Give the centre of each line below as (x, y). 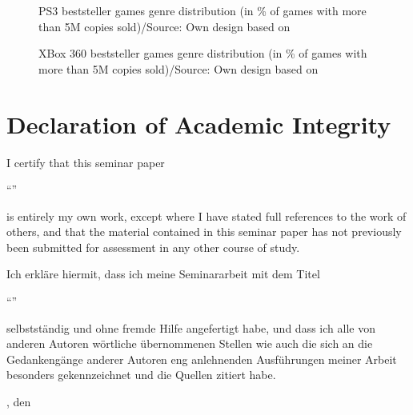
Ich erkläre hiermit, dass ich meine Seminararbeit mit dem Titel (163, 274)
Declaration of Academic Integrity (199, 124)
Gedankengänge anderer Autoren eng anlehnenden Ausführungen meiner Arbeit (202, 359)
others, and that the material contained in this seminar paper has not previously (204, 231)
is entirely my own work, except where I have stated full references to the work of (206, 215)
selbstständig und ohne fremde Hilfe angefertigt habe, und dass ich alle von (191, 327)
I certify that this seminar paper (86, 162)
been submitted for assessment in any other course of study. (153, 247)
